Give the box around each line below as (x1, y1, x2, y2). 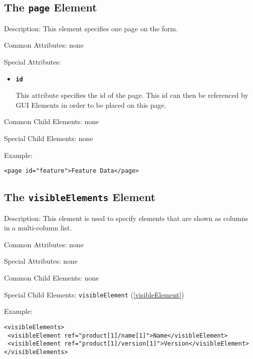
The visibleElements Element (4, 189, 156, 205)
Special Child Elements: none (4, 133, 93, 143)
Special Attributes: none (4, 256, 78, 266)
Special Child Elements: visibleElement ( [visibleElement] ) (4, 289, 184, 299)
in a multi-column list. (4, 222, 72, 233)
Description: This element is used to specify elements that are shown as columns (4, 213, 249, 223)
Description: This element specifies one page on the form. (4, 23, 178, 33)
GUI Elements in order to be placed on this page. (15, 99, 166, 110)
